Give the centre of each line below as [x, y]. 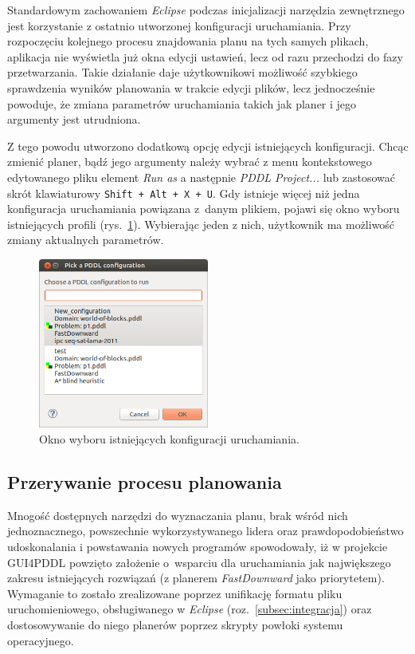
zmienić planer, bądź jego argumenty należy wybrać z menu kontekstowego [190, 162]
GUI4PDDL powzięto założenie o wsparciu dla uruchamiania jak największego [199, 562]
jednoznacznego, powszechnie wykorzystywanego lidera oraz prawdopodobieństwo [206, 531]
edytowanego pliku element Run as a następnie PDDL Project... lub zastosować [201, 177]
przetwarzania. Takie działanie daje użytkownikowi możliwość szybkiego [182, 72]
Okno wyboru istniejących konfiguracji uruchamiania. [169, 439]
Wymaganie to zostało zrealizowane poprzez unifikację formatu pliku [175, 593]
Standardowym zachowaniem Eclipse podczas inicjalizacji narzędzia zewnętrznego [206, 10]
